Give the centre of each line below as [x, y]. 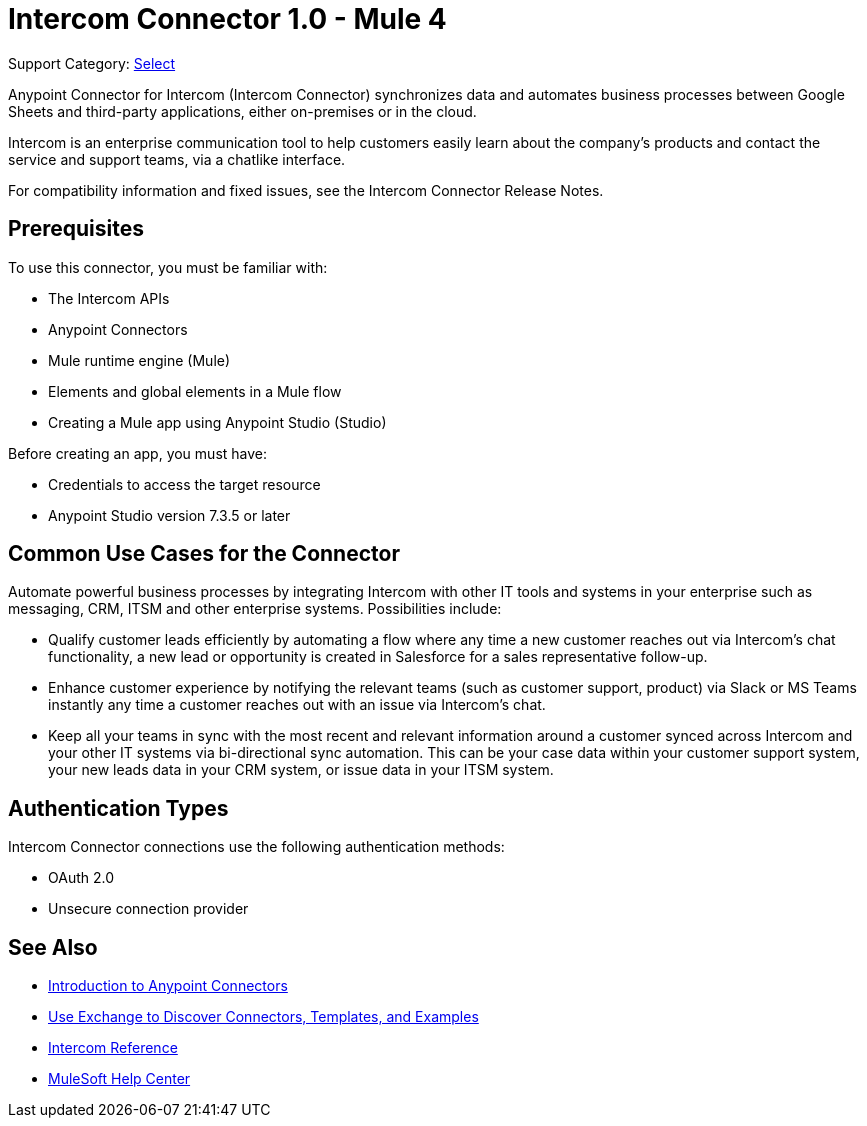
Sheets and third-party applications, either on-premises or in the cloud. [242, 111]
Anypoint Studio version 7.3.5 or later [169, 515]
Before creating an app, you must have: [138, 453]
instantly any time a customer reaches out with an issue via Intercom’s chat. [297, 705]
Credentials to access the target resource [184, 484]
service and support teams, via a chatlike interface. [177, 159]
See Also [53, 947]
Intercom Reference [113, 1048]
